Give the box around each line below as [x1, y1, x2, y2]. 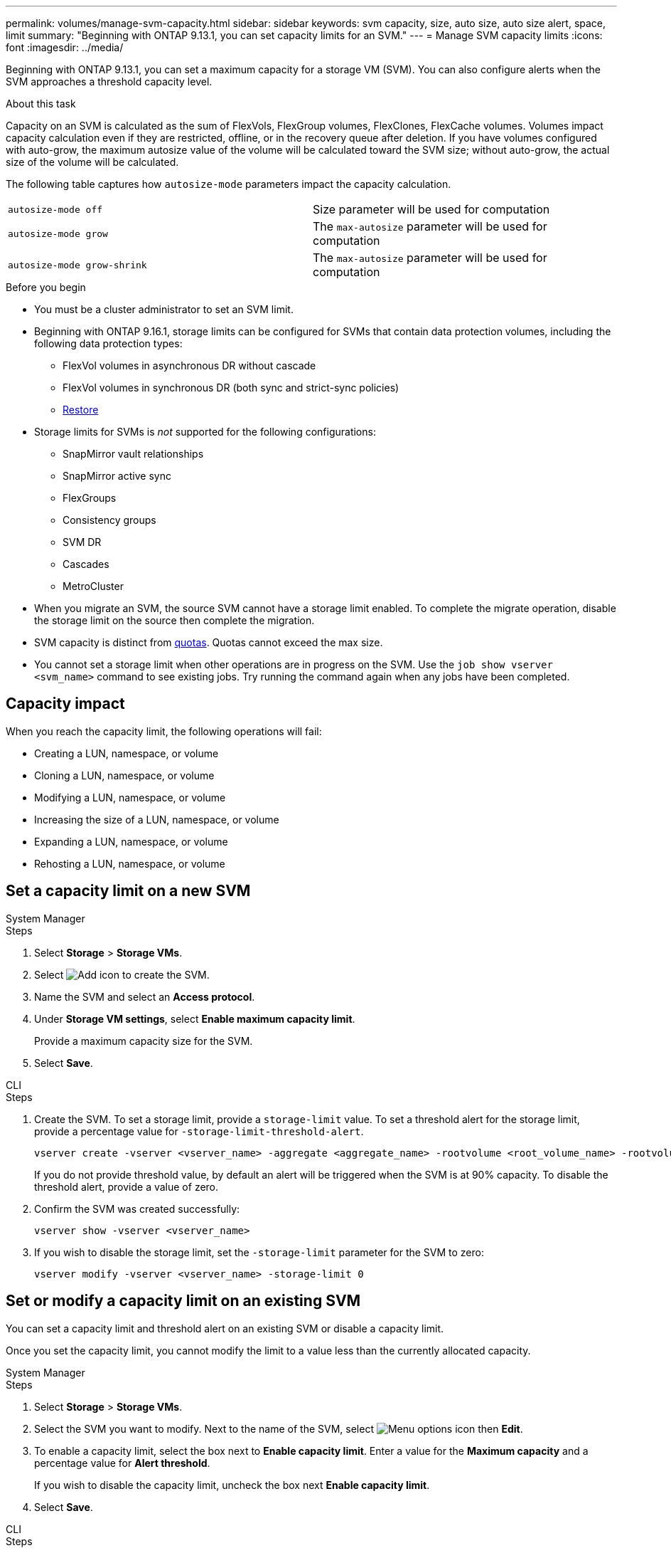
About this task [6, 98, 76, 110]
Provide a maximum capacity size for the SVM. [34, 1034, 253, 1047]
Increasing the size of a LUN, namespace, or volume [34, 813, 279, 826]
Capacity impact [6, 695, 125, 713]
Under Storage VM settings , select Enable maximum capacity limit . [34, 1012, 355, 1025]
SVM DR [63, 536, 102, 548]
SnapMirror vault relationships [63, 448, 204, 460]
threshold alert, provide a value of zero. [34, 1180, 219, 1193]
